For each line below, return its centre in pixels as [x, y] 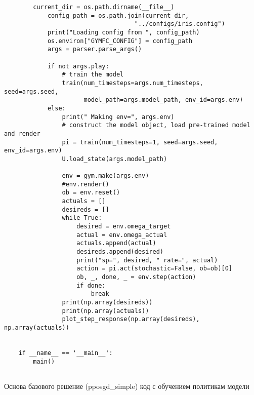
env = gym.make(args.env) [105, 176]
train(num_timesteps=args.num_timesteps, [133, 83]
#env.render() [86, 184]
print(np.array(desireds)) [107, 302]
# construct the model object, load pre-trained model [156, 125]
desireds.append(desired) [120, 252]
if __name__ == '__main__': [66, 353]
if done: [91, 285]
